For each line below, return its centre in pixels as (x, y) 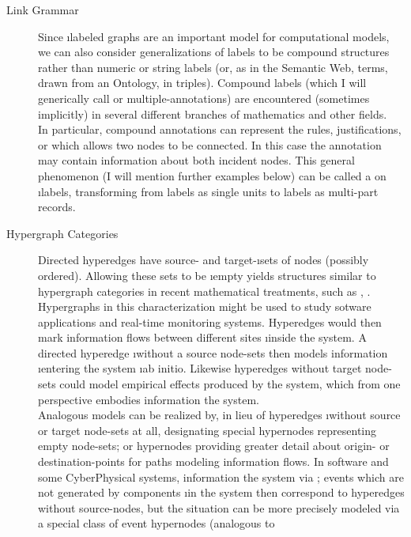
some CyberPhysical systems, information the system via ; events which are (221, 476)
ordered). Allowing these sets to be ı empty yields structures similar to (207, 275)
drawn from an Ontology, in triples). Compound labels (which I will (202, 83)
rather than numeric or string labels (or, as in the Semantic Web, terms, (213, 67)
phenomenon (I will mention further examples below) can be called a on (212, 175)
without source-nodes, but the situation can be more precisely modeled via (219, 507)
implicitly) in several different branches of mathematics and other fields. (213, 113)
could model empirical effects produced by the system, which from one (230, 384)
